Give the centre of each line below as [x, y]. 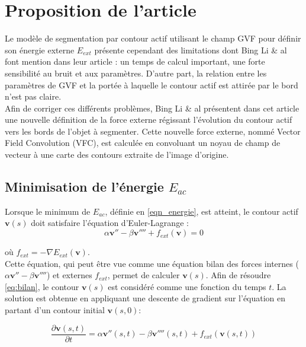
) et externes [69, 275]
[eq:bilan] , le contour [42, 286]
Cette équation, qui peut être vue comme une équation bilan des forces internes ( [152, 263]
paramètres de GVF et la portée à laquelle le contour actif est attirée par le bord [152, 85]
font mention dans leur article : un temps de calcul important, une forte [135, 61]
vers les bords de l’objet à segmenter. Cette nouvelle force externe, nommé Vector [153, 131]
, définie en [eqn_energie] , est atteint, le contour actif [202, 211]
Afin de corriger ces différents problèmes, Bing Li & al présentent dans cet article [152, 108]
